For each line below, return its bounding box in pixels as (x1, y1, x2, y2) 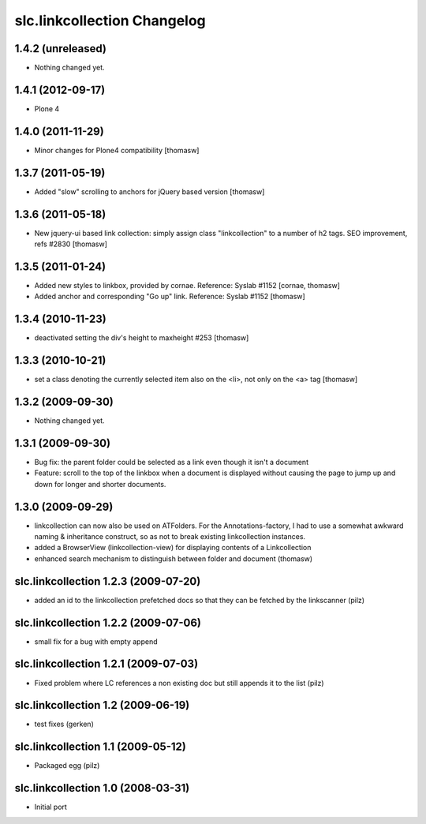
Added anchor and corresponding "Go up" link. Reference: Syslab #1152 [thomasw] (34, 292, 305, 302)
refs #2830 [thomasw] (34, 239, 108, 249)
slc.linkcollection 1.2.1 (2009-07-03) (14, 657, 199, 671)
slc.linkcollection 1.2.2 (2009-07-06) (14, 616, 201, 629)
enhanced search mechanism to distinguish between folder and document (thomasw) (34, 553, 313, 564)
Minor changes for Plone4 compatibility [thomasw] (34, 145, 200, 155)
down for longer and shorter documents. (34, 479, 166, 489)
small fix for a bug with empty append (34, 636, 158, 646)
